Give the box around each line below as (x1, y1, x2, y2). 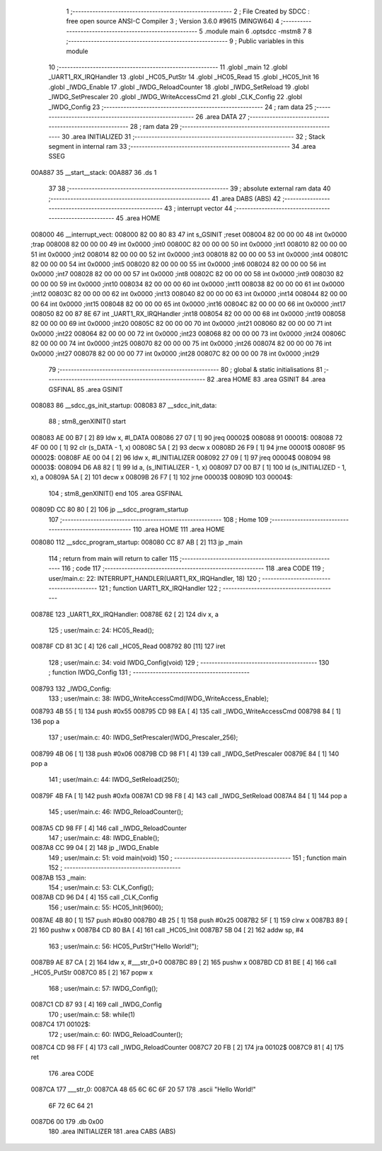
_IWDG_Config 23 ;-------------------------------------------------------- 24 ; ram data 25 (48, 103, 313, 111)
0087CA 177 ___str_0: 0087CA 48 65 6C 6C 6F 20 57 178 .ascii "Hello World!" (30, 1085, 256, 1094)
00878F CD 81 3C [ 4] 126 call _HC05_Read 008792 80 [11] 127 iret (30, 642, 226, 651)
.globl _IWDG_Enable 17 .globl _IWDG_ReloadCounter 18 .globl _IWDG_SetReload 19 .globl (48, 82, 309, 91)
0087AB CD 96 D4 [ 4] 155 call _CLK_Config (30, 893, 158, 902)
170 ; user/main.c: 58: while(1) (48, 1010, 136, 1019)
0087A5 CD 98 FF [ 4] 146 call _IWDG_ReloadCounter (30, 824, 187, 832)
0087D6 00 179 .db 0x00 (30, 1117, 104, 1126)
